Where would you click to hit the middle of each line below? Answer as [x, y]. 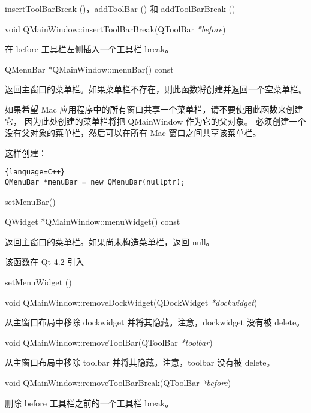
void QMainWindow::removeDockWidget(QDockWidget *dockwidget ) [131, 302]
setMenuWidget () [38, 282]
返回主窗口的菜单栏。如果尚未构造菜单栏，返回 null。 [110, 241]
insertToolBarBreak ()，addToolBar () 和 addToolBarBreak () [120, 8]
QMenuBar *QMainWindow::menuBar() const [89, 69]
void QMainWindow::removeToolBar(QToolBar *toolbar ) [109, 342]
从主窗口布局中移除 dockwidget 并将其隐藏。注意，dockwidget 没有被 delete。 [155, 322]
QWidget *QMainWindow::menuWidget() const [93, 221]
